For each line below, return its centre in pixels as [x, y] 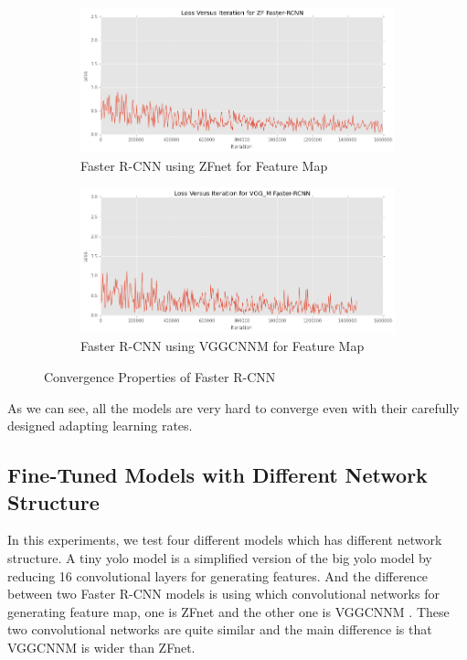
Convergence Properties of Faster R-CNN [160, 376]
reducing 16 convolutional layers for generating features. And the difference [218, 575]
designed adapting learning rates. [100, 426]
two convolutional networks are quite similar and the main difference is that [220, 629]
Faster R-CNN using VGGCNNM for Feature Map [223, 346]
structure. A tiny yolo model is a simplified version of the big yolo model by [220, 557]
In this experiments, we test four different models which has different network [225, 540]
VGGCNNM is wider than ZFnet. [101, 647]
